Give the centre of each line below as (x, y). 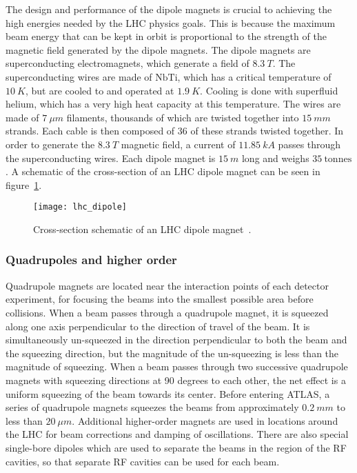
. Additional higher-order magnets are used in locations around (205, 420)
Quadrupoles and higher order (91, 260)
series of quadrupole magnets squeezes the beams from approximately (152, 407)
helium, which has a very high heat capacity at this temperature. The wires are (173, 104)
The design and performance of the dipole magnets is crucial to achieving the (169, 9)
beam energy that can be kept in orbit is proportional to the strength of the (166, 36)
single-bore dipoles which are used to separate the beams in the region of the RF (176, 447)
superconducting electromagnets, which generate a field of (127, 63)
